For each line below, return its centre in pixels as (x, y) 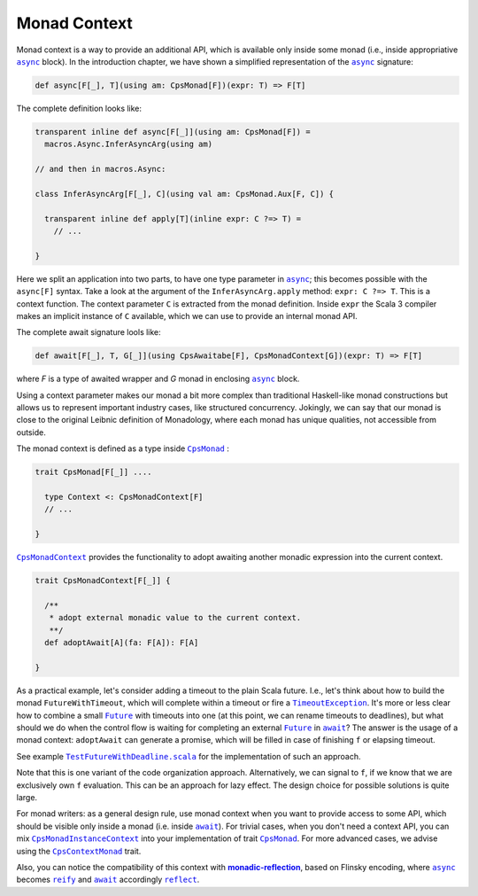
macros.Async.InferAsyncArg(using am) (128, 144)
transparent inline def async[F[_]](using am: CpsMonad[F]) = (173, 132)
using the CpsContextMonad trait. (79, 851)
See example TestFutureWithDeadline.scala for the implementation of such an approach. (189, 756)
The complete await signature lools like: (89, 332)
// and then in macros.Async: (100, 169)
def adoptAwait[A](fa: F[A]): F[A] (122, 643)
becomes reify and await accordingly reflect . (108, 880)
